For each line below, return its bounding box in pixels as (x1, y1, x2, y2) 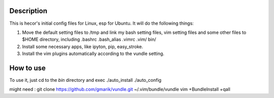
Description (9, 7, 48, 15)
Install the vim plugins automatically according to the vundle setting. (22, 51, 164, 57)
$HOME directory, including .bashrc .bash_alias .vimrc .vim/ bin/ (22, 36, 156, 42)
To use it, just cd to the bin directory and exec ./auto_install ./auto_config (9, 77, 162, 83)
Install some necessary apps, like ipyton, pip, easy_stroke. (22, 43, 143, 50)
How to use (9, 64, 46, 72)
